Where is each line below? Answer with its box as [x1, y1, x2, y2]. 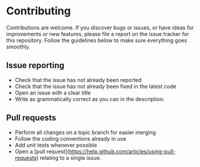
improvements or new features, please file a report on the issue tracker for [6, 30, 189, 37]
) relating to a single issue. [36, 154, 101, 161]
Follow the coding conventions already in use [14, 135, 127, 142]
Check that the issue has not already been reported [14, 76, 142, 83]
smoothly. [6, 43, 31, 50]
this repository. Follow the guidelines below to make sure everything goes [6, 37, 187, 44]
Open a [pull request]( [14, 148, 70, 155]
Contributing [6, 4, 71, 18]
